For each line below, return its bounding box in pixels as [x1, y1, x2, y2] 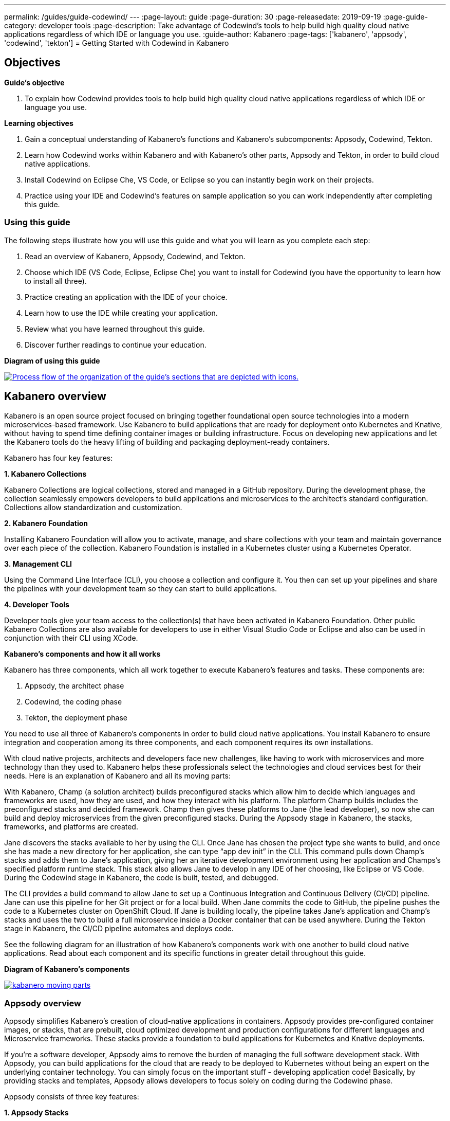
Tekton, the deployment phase [25, 713, 127, 722]
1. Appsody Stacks [4, 1108, 69, 1117]
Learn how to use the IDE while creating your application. [25, 308, 218, 317]
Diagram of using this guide [4, 356, 100, 365]
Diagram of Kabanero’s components [4, 965, 130, 974]
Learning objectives [4, 118, 73, 128]
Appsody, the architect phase [25, 681, 124, 691]
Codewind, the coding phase [25, 697, 122, 707]
